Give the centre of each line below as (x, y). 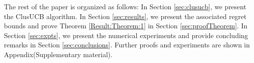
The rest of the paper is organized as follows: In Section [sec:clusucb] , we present (125, 6)
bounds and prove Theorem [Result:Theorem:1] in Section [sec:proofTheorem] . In (126, 26)
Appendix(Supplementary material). (58, 54)
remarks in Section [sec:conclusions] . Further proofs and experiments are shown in (127, 45)
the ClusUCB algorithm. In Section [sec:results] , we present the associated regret (125, 16)
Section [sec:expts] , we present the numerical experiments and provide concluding (126, 35)
